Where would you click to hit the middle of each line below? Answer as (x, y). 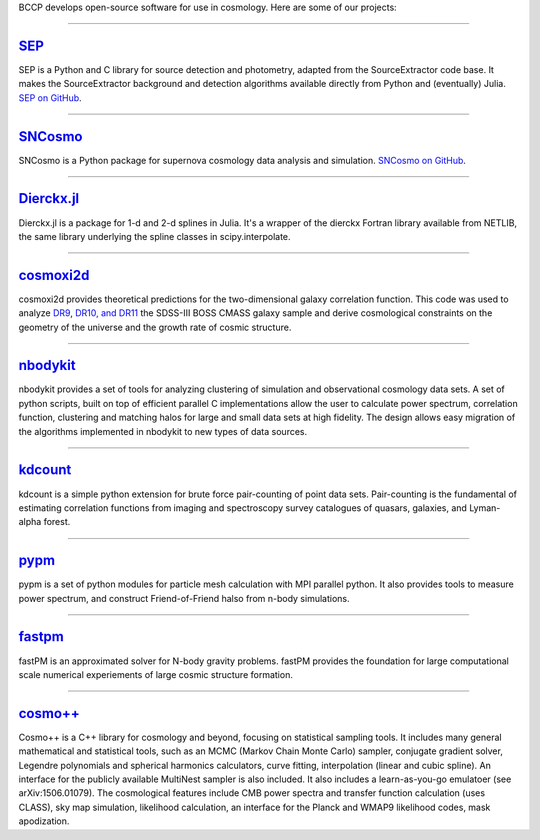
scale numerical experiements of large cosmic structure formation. (156, 674)
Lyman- (484, 507)
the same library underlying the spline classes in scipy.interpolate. (154, 236)
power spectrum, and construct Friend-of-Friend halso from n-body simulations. (184, 598)
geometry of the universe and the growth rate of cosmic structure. (155, 327)
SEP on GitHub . (50, 97)
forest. (57, 522)
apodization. (44, 821)
